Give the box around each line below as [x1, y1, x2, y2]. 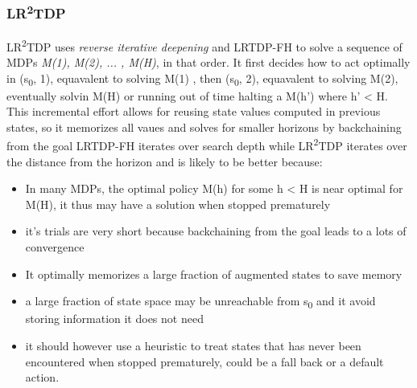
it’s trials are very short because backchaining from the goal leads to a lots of [25, 223, 407, 239]
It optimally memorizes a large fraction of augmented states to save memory [25, 265, 403, 282]
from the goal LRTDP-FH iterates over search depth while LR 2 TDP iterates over [6, 135, 407, 154]
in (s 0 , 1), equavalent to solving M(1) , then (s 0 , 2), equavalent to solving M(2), [6, 69, 398, 88]
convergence [25, 239, 85, 255]
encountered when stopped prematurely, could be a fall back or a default [25, 353, 384, 370]
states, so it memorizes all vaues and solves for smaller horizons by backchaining [6, 118, 402, 135]
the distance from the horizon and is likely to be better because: [6, 153, 323, 169]
